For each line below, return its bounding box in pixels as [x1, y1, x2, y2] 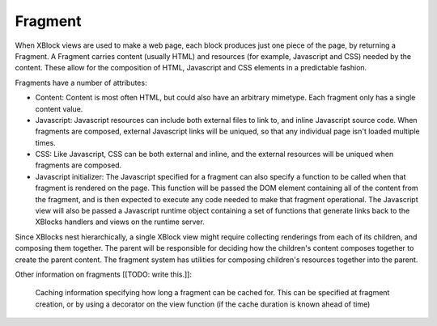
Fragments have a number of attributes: [15, 78, 147, 87]
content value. [35, 104, 83, 113]
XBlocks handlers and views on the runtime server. [35, 217, 206, 227]
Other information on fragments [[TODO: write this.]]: [15, 269, 192, 279]
